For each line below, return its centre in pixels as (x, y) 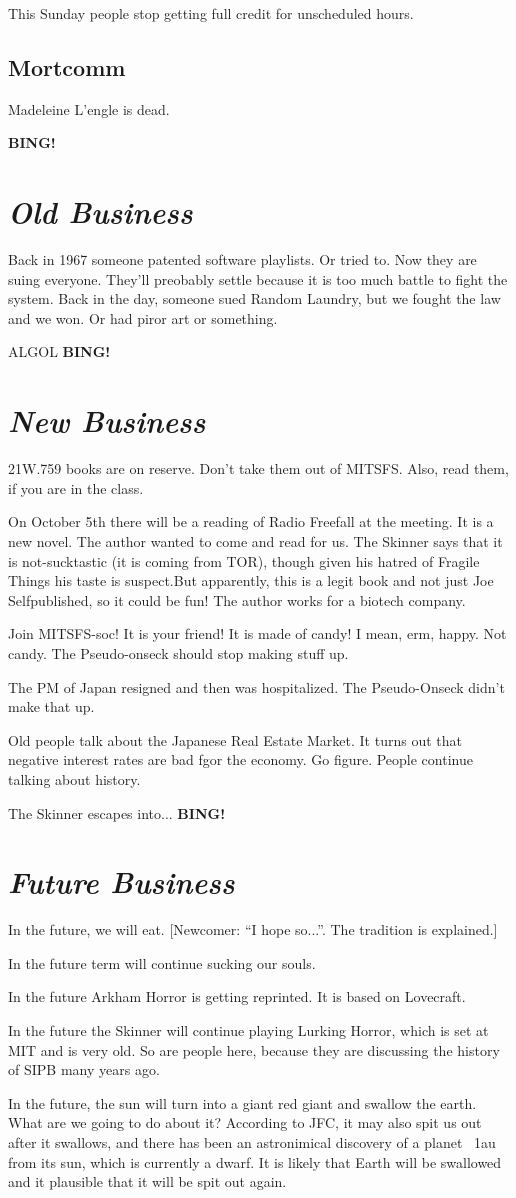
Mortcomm (67, 66)
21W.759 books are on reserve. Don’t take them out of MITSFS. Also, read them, (258, 468)
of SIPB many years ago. (84, 1069)
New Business (107, 421)
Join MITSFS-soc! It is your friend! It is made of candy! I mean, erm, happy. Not (257, 633)
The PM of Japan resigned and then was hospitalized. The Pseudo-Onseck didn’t (256, 686)
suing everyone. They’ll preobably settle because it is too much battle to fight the (258, 278)
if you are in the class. (76, 487)
